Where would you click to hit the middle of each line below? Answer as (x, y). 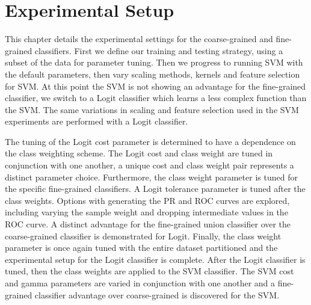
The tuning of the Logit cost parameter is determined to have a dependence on (150, 141)
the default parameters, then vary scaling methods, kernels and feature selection (152, 74)
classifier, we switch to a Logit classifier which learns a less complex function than (156, 98)
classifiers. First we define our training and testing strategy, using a (159, 50)
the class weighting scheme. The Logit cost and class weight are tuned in (139, 153)
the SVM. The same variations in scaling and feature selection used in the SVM (152, 109)
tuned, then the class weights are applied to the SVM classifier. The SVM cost (149, 271)
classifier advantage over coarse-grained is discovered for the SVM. (157, 294)
